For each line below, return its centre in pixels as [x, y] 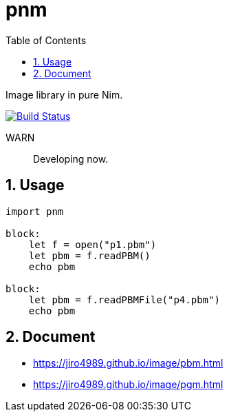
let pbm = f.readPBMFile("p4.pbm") [124, 299]
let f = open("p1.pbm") [92, 244]
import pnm [35, 211]
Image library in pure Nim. [64, 94]
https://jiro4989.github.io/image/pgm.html [128, 385]
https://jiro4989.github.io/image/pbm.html [128, 363]
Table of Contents [46, 40]
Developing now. [71, 159]
